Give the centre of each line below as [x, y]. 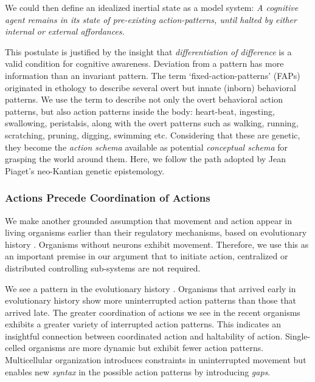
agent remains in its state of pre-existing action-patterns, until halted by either [151, 19]
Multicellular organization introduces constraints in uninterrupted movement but [156, 360]
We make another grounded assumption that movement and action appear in [149, 220]
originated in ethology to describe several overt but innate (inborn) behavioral [151, 87]
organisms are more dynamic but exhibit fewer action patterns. [146, 348]
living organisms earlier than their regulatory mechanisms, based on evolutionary [156, 232]
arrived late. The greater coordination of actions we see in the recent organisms [153, 312]
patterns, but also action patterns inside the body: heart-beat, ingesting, [140, 111]
